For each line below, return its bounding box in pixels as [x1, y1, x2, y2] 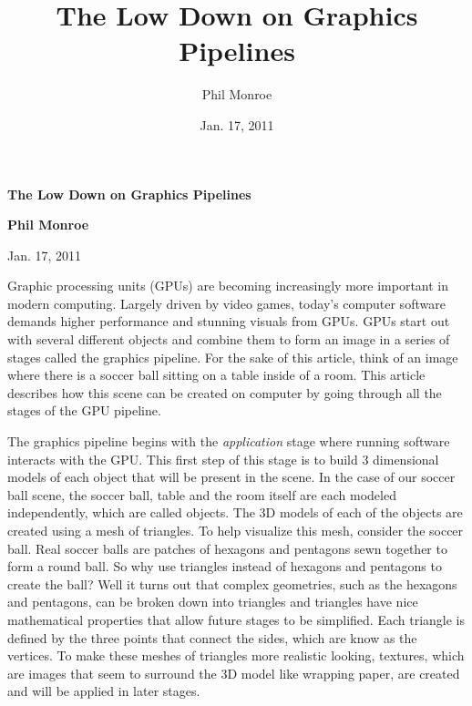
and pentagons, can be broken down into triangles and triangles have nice [7, 592, 418, 611]
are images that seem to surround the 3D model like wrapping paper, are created [7, 663, 460, 682]
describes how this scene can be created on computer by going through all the [7, 383, 442, 402]
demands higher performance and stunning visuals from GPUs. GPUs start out [7, 312, 450, 331]
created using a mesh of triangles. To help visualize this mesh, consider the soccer [7, 521, 464, 539]
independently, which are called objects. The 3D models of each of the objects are [7, 503, 463, 522]
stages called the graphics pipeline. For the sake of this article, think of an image [7, 347, 458, 366]
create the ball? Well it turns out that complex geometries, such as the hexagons [7, 574, 457, 593]
